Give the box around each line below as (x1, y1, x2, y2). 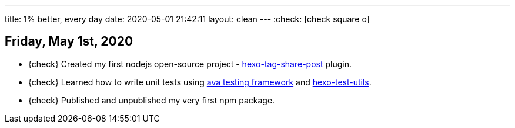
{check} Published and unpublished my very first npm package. (28, 95, 275, 105)
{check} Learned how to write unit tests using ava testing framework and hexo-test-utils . (28, 77, 372, 87)
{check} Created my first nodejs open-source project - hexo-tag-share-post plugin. (28, 58, 352, 69)
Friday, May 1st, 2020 (5, 34, 133, 49)
